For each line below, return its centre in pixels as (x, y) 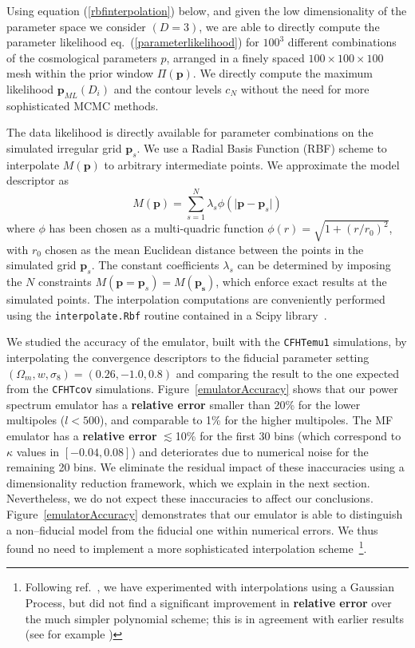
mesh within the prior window (80, 73)
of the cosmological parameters (82, 57)
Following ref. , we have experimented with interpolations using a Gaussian (210, 587)
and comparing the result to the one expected (288, 373)
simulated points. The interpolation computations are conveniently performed (196, 299)
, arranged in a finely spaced (235, 57)
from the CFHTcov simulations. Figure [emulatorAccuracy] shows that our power (202, 389)
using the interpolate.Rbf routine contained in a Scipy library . (167, 314)
